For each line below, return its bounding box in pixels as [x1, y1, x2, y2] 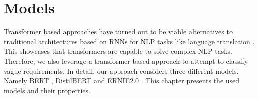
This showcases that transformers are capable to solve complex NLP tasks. [4, 46, 232, 56]
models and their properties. [4, 85, 90, 95]
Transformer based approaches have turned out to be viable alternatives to [4, 26, 233, 37]
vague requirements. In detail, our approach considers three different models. [4, 65, 239, 76]
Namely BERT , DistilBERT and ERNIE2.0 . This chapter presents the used [4, 75, 240, 86]
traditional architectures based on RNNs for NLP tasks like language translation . [4, 36, 255, 46]
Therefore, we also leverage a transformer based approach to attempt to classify [4, 55, 248, 66]
